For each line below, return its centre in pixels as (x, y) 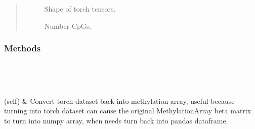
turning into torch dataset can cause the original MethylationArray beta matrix (128, 111)
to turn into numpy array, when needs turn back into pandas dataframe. (116, 120)
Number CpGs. (68, 25)
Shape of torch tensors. (80, 9)
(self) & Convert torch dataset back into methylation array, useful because (119, 101)
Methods (23, 48)
